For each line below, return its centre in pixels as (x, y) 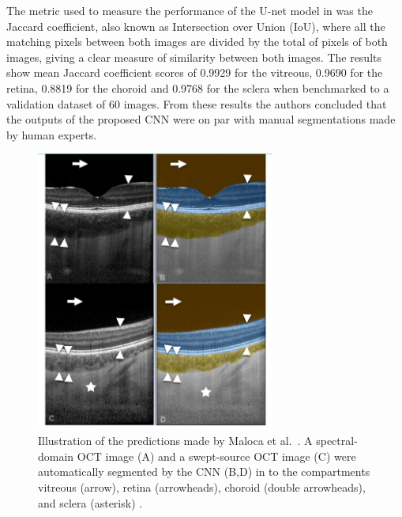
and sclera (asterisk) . (90, 502)
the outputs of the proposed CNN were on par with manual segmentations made (201, 119)
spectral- (337, 441)
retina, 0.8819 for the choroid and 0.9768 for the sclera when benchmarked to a (198, 87)
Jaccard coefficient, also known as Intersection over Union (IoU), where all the (196, 26)
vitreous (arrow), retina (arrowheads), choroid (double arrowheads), (202, 487)
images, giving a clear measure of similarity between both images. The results (194, 57)
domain (56, 456)
